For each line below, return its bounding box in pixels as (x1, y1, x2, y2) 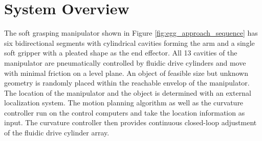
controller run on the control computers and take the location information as (4, 107, 245, 118)
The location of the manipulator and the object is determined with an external (4, 87, 251, 98)
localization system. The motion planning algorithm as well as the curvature (4, 97, 244, 108)
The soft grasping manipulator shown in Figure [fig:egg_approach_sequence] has (4, 27, 258, 38)
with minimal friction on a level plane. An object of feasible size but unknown (4, 67, 248, 78)
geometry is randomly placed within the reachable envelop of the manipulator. (4, 77, 250, 88)
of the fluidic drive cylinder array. (4, 127, 110, 138)
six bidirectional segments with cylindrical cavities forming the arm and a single (4, 37, 255, 48)
